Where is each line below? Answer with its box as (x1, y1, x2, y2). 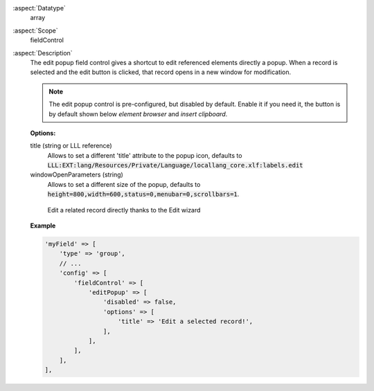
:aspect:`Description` (12, 48, 73, 57)
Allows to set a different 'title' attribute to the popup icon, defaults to (47, 151, 242, 159)
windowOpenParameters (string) (30, 170, 124, 179)
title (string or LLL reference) (30, 142, 112, 150)
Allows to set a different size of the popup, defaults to (47, 180, 201, 188)
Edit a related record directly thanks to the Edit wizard (47, 206, 201, 214)
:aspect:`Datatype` (12, 4, 66, 12)
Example (30, 221, 56, 230)
